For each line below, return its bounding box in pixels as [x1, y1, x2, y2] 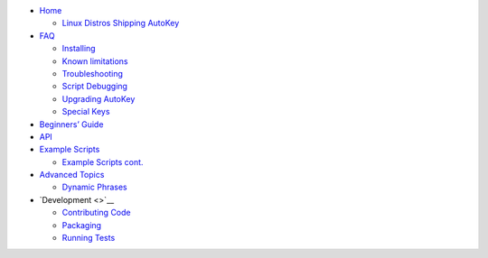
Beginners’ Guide [39, 118, 104, 130]
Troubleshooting [61, 68, 124, 78]
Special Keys [61, 106, 110, 117]
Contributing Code [61, 207, 131, 218]
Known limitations [61, 55, 128, 67]
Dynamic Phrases [61, 181, 127, 193]
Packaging [61, 219, 102, 230]
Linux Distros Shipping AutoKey [61, 18, 180, 29]
